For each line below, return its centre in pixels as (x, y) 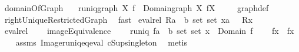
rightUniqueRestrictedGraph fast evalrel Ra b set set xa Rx (128, 19)
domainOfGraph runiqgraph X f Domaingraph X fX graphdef (137, 8)
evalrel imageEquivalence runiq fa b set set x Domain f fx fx (149, 31)
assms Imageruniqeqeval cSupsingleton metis (101, 42)
